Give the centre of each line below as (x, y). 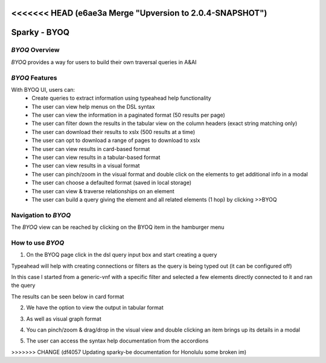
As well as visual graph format (64, 319)
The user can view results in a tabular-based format (96, 158)
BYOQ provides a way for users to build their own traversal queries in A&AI (104, 62)
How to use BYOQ (38, 243)
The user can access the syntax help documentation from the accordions (117, 341)
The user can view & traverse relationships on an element (103, 191)
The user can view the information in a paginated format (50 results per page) (129, 115)
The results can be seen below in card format (68, 297)
